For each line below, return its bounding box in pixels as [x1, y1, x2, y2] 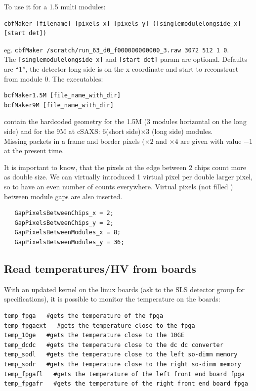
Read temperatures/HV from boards [4, 261, 196, 276]
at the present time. [4, 145, 64, 156]
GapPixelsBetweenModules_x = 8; [14, 229, 121, 236]
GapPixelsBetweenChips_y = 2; [14, 219, 114, 226]
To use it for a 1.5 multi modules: [4, 1, 106, 11]
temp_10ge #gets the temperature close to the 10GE [4, 332, 185, 339]
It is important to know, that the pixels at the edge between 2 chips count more [4, 162, 246, 172]
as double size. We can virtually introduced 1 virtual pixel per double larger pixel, [4, 172, 253, 182]
